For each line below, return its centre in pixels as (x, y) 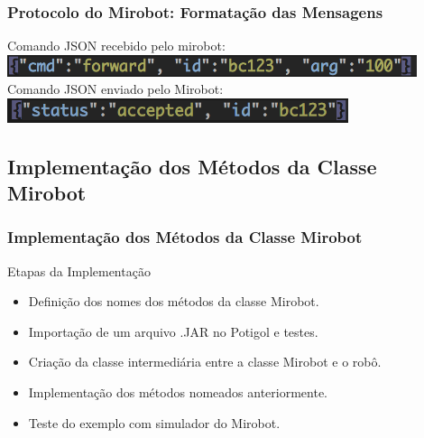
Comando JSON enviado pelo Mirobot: (115, 89)
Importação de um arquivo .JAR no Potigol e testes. (173, 331)
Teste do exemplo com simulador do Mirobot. (154, 422)
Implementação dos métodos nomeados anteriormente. (178, 392)
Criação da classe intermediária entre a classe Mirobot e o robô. (205, 362)
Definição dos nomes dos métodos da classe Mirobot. (174, 301)
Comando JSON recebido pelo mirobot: (116, 46)
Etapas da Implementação (79, 270)
